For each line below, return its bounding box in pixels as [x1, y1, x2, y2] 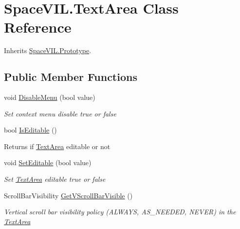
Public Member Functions [4, 69, 137, 84]
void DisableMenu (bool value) [4, 92, 95, 102]
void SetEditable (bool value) [4, 157, 92, 168]
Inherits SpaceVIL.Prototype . [4, 45, 92, 56]
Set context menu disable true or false [4, 108, 116, 118]
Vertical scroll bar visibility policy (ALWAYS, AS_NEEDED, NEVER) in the [4, 207, 236, 217]
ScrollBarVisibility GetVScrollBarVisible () [4, 190, 133, 200]
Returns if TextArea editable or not [4, 141, 111, 151]
